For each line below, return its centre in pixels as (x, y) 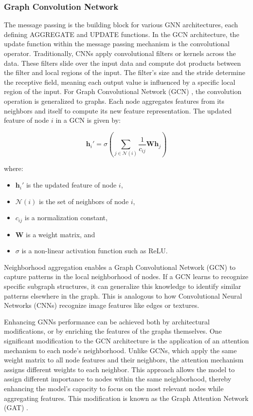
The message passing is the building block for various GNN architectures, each (121, 25)
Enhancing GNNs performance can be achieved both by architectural (107, 321)
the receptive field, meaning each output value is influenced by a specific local (120, 82)
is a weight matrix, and (61, 234)
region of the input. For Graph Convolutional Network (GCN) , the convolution (123, 91)
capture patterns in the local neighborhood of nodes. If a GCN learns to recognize (126, 276)
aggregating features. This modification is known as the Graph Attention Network (126, 398)
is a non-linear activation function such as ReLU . (95, 251)
